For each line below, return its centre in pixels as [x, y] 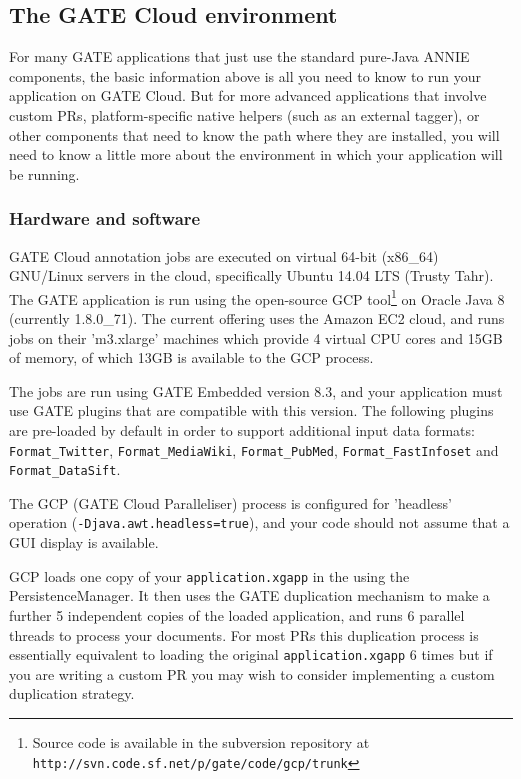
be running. [44, 173]
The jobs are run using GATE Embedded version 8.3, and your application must [256, 390]
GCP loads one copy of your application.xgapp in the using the [209, 575]
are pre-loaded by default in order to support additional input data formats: [242, 429]
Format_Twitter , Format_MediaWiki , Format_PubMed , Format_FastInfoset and [254, 449]
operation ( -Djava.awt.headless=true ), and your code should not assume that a [259, 522]
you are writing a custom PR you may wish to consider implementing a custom [252, 673]
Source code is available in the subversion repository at [201, 742]
